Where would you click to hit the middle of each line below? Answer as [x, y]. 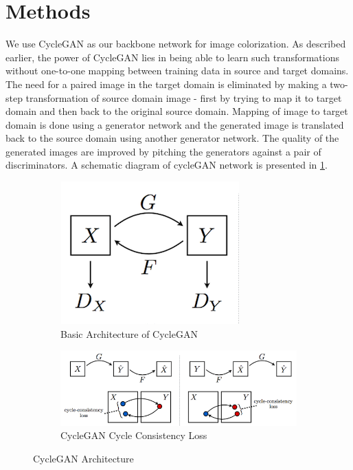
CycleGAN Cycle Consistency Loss [134, 435]
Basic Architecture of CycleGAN [129, 333]
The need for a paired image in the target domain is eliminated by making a [166, 84]
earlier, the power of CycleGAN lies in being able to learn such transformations [172, 57]
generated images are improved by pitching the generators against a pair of [163, 151]
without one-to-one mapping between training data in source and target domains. [177, 71]
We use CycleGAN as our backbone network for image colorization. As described [176, 44]
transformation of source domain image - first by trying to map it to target [184, 97]
